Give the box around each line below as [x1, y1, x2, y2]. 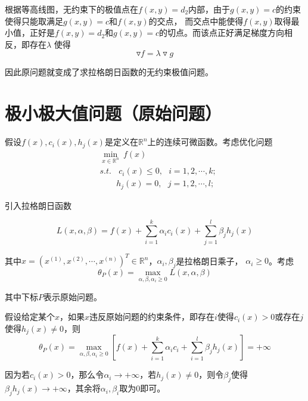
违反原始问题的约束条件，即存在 [89, 310, 215, 323]
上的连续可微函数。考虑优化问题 [147, 135, 273, 148]
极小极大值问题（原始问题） [5, 101, 222, 125]
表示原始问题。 [43, 290, 102, 303]
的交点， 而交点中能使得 [148, 14, 244, 27]
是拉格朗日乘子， [176, 254, 243, 267]
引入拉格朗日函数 [5, 199, 71, 211]
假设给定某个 [5, 310, 55, 323]
